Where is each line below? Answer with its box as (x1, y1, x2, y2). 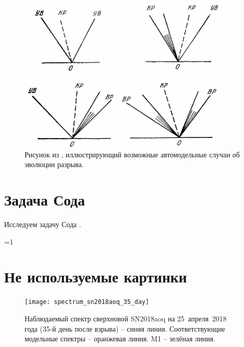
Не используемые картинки (4, 266, 187, 287)
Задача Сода (4, 189, 85, 210)
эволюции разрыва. (25, 159, 84, 170)
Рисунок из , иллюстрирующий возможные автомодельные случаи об (25, 149, 240, 159)
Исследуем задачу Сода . (4, 219, 81, 230)
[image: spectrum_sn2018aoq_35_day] (25, 298, 149, 306)
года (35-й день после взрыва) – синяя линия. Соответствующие (25, 323, 225, 334)
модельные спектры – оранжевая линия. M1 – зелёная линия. (25, 333, 215, 344)
